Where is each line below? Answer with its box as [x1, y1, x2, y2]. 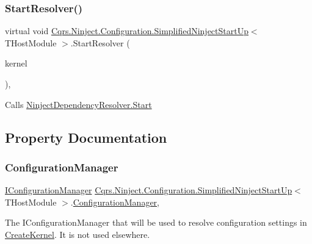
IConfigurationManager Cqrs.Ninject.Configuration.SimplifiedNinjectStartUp [5, 184, 292, 196]
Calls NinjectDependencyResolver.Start [5, 98, 152, 110]
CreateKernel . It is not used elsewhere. [5, 228, 150, 240]
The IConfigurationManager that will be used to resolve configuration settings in [5, 216, 307, 229]
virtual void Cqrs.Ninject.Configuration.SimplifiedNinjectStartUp [5, 24, 249, 37]
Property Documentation [5, 127, 167, 146]
